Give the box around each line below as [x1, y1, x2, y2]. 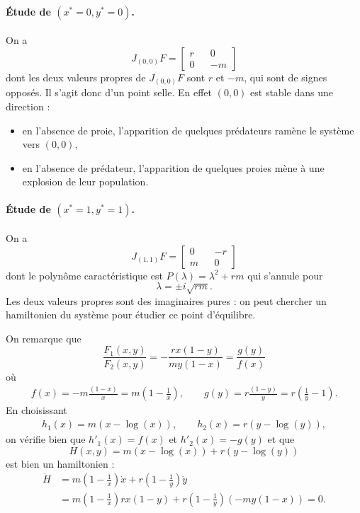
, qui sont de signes [244, 69, 327, 84]
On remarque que [6, 330, 81, 345]
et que [267, 432, 295, 446]
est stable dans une [250, 85, 333, 100]
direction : [6, 98, 50, 113]
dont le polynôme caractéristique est [6, 267, 163, 282]
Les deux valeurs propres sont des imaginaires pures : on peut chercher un [6, 293, 327, 308]
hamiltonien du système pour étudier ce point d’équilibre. [6, 307, 256, 322]
